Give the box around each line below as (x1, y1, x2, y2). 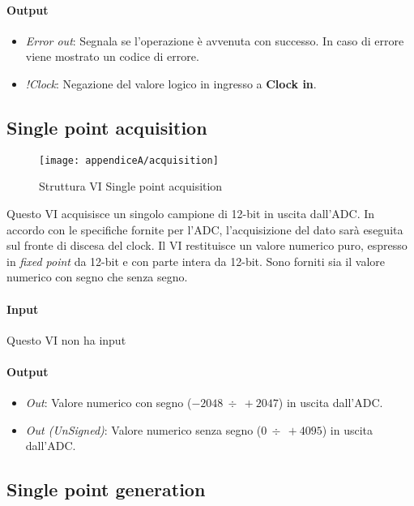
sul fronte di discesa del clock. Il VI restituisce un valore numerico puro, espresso (6, 237, 408, 254)
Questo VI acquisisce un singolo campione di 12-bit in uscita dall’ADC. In (6, 205, 375, 222)
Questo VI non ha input (6, 331, 126, 348)
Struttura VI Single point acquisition (39, 178, 223, 195)
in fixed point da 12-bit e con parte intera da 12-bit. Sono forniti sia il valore (6, 252, 385, 269)
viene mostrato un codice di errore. (25, 48, 199, 65)
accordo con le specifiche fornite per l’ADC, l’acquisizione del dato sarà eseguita (6, 221, 403, 238)
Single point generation (6, 477, 206, 502)
